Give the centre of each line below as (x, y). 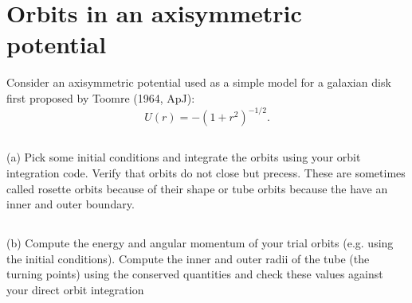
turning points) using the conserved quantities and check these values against (195, 274)
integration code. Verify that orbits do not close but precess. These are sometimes (206, 172)
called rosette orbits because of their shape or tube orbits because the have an (197, 188)
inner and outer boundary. (71, 204)
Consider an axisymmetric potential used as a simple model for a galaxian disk (199, 82)
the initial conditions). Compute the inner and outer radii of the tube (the (188, 258)
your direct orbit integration (75, 289)
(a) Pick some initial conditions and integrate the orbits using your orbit (184, 157)
